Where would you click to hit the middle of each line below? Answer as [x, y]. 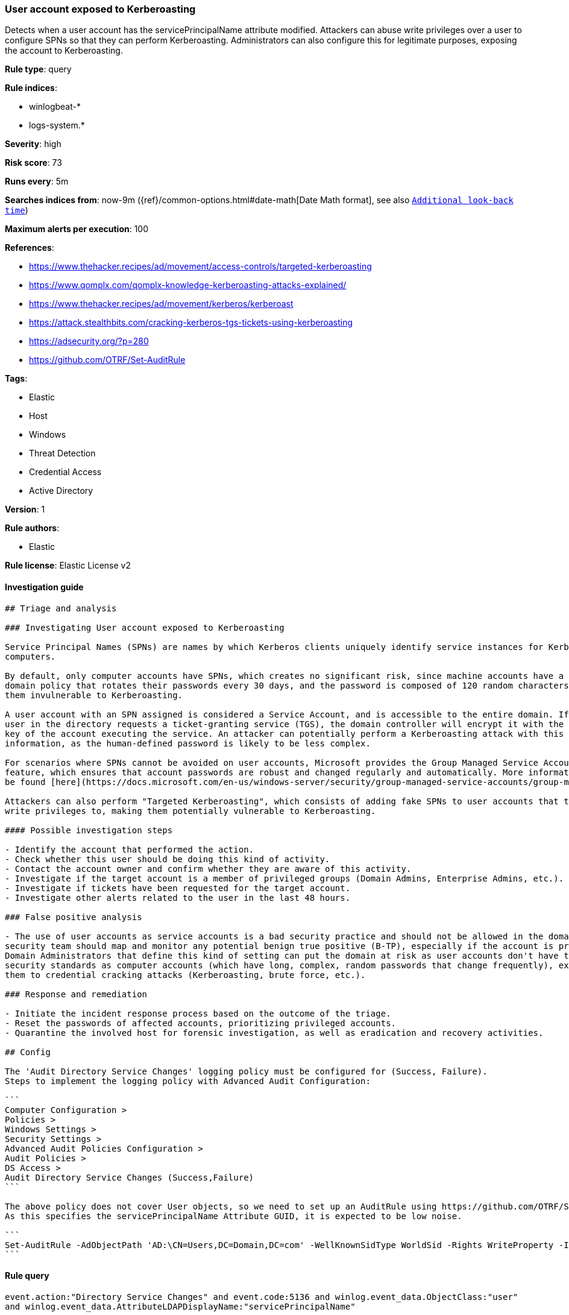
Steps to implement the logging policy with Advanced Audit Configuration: [188, 1081]
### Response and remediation [76, 994]
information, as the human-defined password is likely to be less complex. [188, 743]
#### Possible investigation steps [89, 830]
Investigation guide [44, 587]
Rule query [27, 1276]
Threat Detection [62, 453]
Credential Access [65, 472]
